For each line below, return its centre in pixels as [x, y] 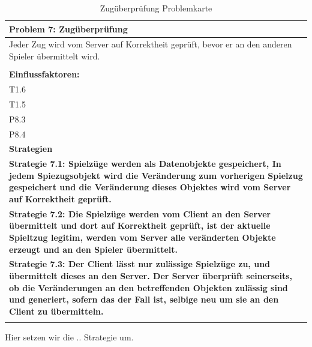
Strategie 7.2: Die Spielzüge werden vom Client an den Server [140, 213]
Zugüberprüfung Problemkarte [156, 8]
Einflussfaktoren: [44, 74]
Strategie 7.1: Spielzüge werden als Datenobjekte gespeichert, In [145, 164]
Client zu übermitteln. [56, 311]
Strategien [31, 149]
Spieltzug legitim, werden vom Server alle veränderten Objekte [142, 237]
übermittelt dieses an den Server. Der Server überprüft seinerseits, [151, 276]
